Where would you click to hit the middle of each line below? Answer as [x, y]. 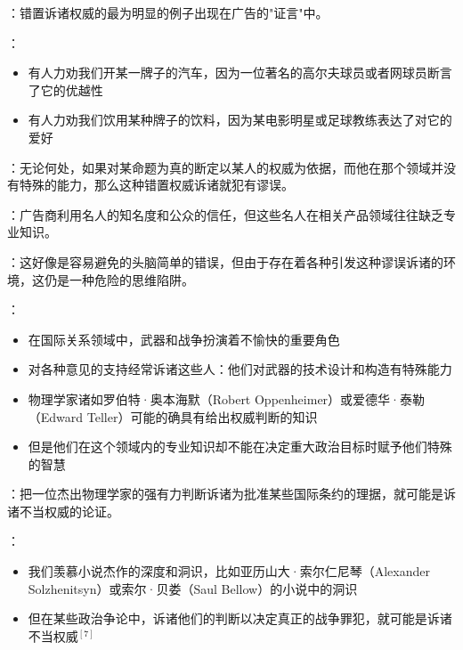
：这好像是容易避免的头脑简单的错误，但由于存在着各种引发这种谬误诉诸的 [225, 261]
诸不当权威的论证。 [63, 511]
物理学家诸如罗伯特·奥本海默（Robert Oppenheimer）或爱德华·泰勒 [226, 398]
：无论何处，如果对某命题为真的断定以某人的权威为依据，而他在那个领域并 [225, 167]
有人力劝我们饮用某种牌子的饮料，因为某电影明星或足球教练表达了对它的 [240, 120]
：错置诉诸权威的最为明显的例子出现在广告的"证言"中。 [168, 12]
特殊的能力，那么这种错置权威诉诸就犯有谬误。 [156, 185]
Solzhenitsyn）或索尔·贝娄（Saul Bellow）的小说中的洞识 [193, 588]
